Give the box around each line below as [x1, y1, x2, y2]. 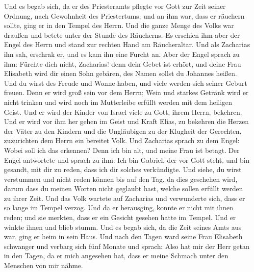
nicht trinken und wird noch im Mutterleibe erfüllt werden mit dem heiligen [4, 97, 232, 107]
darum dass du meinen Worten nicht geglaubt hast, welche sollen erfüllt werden [4, 183, 243, 194]
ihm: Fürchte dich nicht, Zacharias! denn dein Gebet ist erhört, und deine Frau [4, 58, 241, 69]
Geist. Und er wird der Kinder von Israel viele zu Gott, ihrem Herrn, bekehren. [4, 106, 242, 117]
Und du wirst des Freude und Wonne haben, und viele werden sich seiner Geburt [4, 77, 247, 88]
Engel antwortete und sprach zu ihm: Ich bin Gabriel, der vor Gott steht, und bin [4, 154, 250, 165]
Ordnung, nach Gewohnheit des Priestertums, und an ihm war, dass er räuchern [4, 10, 245, 21]
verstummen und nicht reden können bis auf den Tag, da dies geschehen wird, [4, 173, 238, 184]
